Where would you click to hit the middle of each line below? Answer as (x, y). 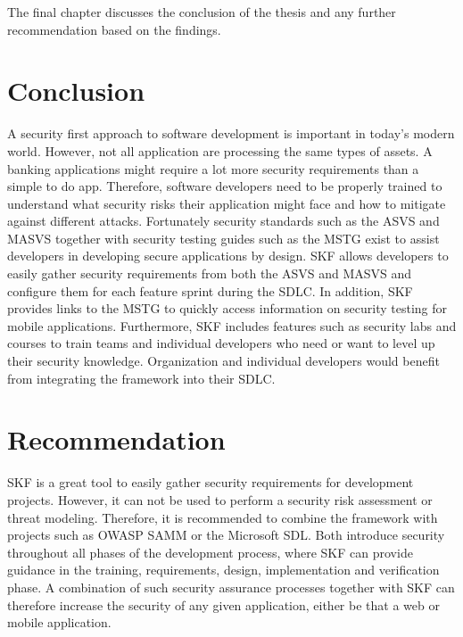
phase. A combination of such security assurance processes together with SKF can (231, 587)
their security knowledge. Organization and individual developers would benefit (223, 361)
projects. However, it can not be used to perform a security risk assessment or (220, 499)
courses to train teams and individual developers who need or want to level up (221, 343)
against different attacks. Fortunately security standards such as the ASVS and (223, 221)
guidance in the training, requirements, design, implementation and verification (223, 570)
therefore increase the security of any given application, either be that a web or (223, 604)
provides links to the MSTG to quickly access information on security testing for (227, 308)
